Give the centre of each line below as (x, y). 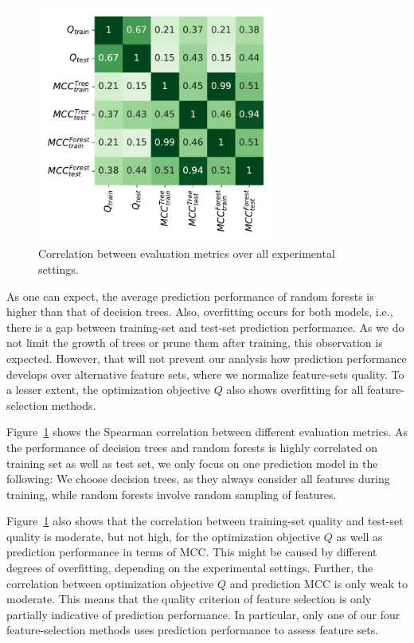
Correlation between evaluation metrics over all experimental (187, 253)
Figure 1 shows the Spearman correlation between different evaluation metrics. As (207, 432)
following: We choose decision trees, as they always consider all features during (198, 479)
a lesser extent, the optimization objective (109, 390)
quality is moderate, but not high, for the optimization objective (164, 536)
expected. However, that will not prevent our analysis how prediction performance (207, 358)
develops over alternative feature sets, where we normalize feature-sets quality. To (205, 374)
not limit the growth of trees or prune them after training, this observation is (195, 343)
